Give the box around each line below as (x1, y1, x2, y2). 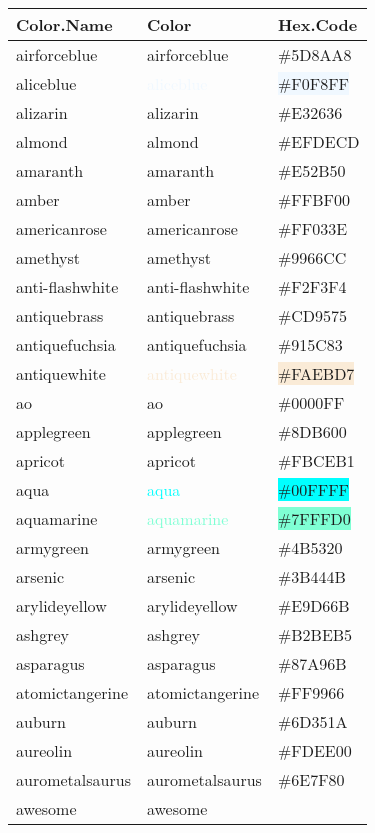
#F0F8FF (277, 72, 350, 95)
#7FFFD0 (277, 507, 351, 530)
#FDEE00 (277, 739, 352, 762)
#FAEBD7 (277, 362, 355, 385)
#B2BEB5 (277, 623, 353, 646)
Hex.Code (277, 13, 358, 36)
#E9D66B (277, 594, 350, 617)
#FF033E (277, 217, 348, 240)
